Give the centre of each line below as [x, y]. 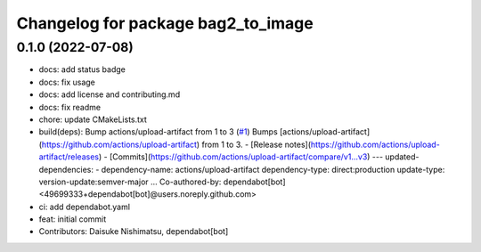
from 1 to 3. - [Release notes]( [257, 144]
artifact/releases [69, 157]
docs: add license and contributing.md [110, 94]
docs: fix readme [70, 107]
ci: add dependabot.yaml [85, 207]
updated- [402, 157]
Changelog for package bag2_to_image [165, 23]
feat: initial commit [73, 219]
